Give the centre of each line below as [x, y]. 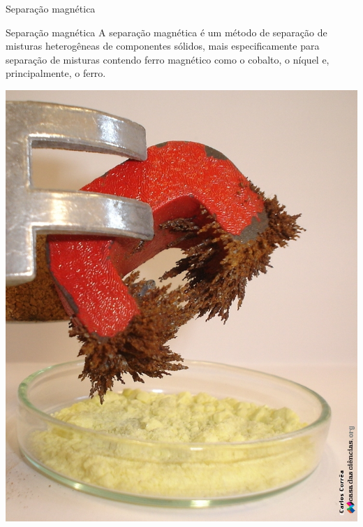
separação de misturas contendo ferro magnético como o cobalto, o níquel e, [168, 59]
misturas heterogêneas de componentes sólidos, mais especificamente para [163, 46]
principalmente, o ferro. [56, 73]
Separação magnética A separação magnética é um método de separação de [166, 32]
